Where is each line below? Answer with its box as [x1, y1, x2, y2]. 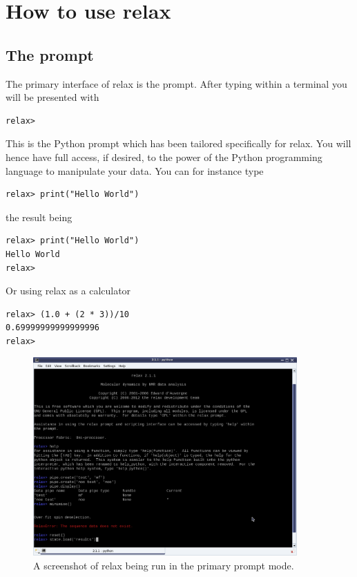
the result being [6, 209, 73, 224]
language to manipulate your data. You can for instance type [6, 163, 264, 178]
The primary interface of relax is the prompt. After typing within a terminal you [6, 76, 347, 91]
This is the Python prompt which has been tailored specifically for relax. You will [6, 136, 351, 151]
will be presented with [6, 90, 99, 104]
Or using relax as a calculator [6, 283, 131, 298]
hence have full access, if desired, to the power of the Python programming [6, 149, 322, 164]
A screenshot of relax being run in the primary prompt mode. [33, 558, 294, 572]
